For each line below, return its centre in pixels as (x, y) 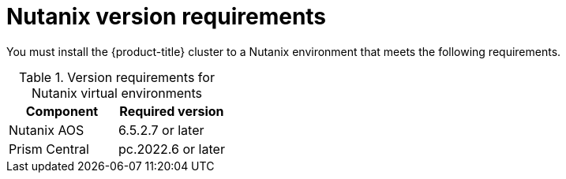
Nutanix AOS (47, 130)
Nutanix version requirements (167, 17)
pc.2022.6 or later (171, 149)
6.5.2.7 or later (161, 130)
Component (62, 111)
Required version (172, 111)
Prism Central (49, 149)
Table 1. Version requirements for (117, 77)
